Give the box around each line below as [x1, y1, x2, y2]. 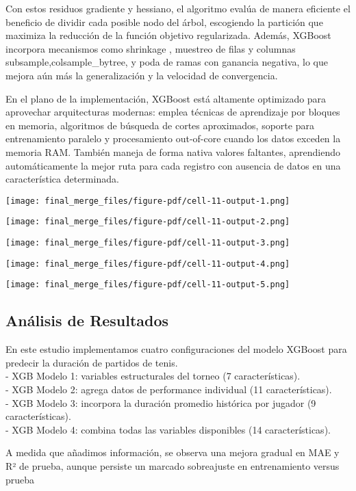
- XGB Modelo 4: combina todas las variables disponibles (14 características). [5, 422, 331, 436]
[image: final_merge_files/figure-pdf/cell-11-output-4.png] [5, 258, 290, 269]
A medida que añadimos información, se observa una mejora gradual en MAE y [5, 445, 340, 460]
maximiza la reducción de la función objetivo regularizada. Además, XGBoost [5, 28, 331, 42]
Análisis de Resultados [5, 310, 169, 331]
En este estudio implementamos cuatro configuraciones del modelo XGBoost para [5, 342, 347, 356]
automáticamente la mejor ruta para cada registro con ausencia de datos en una [5, 158, 341, 172]
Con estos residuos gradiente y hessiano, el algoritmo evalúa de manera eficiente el [5, 1, 351, 15]
